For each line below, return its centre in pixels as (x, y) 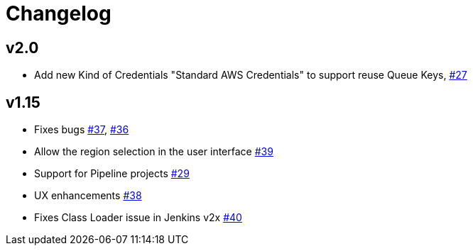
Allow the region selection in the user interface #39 (154, 152)
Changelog (59, 13)
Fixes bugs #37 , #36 (82, 130)
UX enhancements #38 (88, 196)
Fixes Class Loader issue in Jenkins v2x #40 (138, 218)
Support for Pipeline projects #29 (112, 174)
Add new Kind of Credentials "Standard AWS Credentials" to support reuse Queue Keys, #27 (251, 75)
